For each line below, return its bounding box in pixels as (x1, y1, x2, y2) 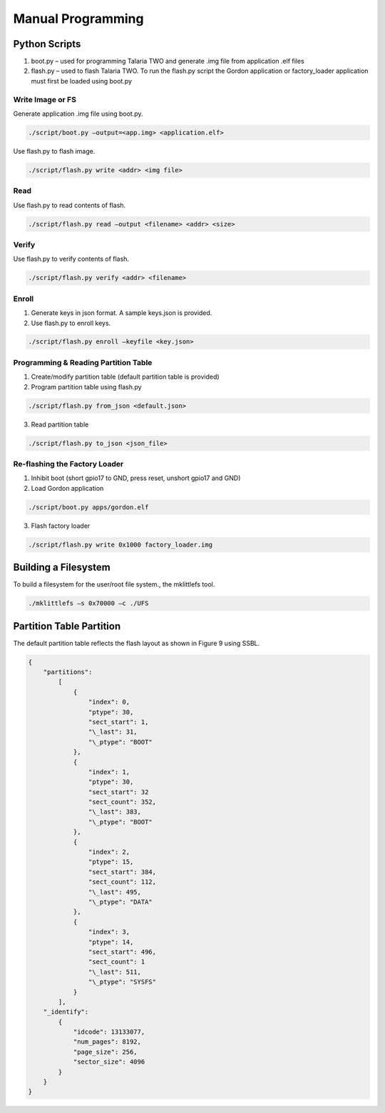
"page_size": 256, (73, 1047, 138, 1056)
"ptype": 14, (88, 938, 134, 946)
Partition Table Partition (13, 620, 121, 632)
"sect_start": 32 (88, 788, 149, 796)
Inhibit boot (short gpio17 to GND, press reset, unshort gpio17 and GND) (31, 474, 241, 482)
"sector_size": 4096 (73, 1058, 145, 1066)
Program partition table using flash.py (31, 382, 142, 391)
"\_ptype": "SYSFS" (88, 978, 157, 986)
